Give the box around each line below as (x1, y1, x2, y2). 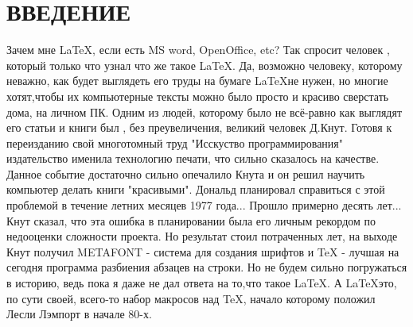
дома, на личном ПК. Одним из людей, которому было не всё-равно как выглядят (6, 103, 403, 120)
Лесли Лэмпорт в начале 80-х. (6, 306, 152, 322)
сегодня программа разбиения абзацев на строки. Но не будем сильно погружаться (6, 259, 407, 275)
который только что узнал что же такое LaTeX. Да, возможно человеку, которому (6, 56, 403, 73)
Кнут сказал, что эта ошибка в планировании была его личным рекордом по (6, 212, 376, 229)
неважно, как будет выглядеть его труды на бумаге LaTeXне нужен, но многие (6, 72, 388, 89)
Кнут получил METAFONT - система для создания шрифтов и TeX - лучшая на (6, 243, 399, 260)
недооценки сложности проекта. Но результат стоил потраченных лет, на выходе (6, 228, 398, 244)
